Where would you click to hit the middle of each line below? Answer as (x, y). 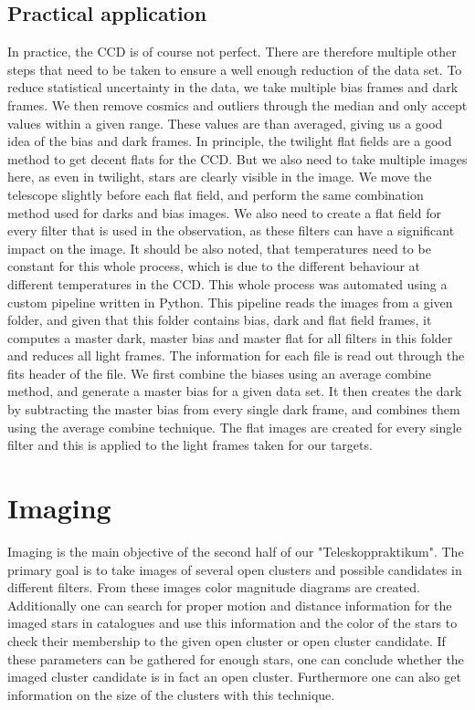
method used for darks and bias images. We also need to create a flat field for (224, 212)
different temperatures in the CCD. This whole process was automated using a (227, 283)
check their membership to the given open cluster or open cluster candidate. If (227, 640)
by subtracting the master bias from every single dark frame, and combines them (234, 409)
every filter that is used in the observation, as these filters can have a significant (231, 230)
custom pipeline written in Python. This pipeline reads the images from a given (230, 302)
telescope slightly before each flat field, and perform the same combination (216, 194)
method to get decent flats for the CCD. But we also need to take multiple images (237, 158)
